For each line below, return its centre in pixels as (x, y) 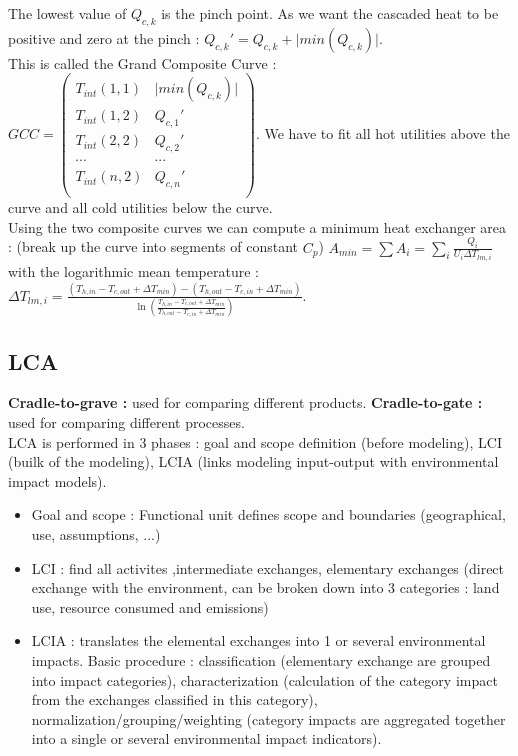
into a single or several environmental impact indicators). (206, 738)
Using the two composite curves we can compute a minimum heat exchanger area (257, 226)
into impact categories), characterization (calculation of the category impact (264, 679)
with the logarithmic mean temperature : (133, 270)
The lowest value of (67, 13)
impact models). (57, 480)
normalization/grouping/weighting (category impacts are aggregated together (268, 718)
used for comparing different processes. (126, 421)
